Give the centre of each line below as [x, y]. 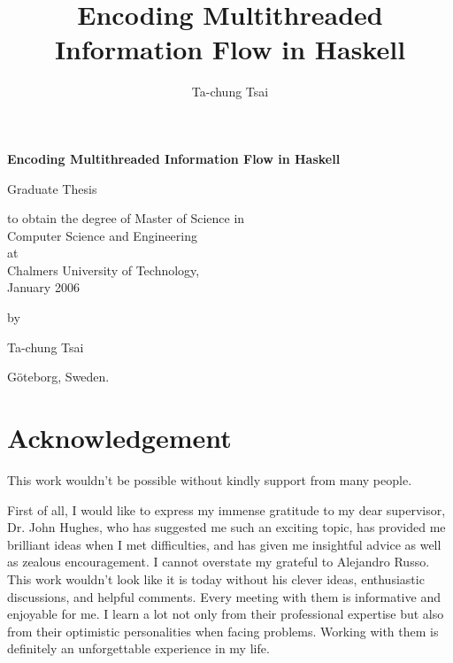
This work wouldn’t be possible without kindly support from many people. [210, 479]
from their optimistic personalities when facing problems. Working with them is [223, 631]
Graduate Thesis [52, 188]
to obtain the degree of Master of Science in [126, 218]
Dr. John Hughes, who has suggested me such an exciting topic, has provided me [226, 527]
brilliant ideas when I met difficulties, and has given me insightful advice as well [224, 544]
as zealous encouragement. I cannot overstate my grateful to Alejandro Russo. [219, 562]
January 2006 [43, 287]
